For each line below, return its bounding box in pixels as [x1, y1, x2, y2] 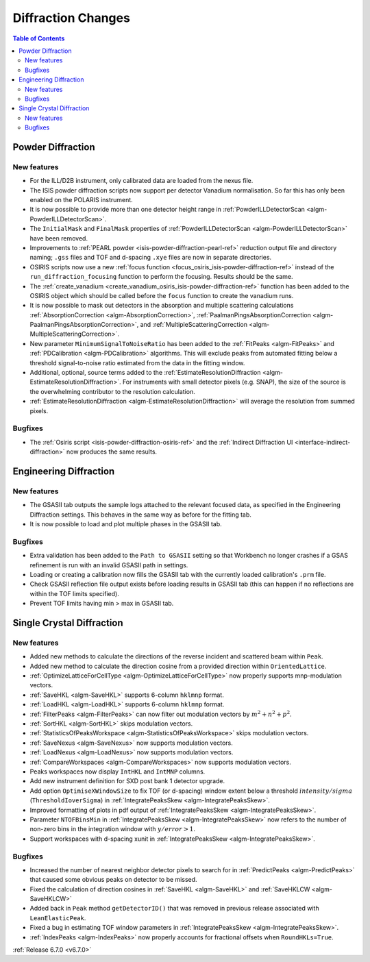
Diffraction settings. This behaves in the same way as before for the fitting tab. [29, 510, 251, 519]
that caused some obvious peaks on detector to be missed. [29, 876, 198, 884]
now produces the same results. [66, 447, 158, 456]
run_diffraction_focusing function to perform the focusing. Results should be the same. [29, 273, 293, 281]
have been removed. [29, 234, 88, 243]
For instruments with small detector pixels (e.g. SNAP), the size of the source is [122, 378, 346, 386]
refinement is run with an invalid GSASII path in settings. [29, 560, 188, 569]
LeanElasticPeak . [29, 913, 86, 922]
